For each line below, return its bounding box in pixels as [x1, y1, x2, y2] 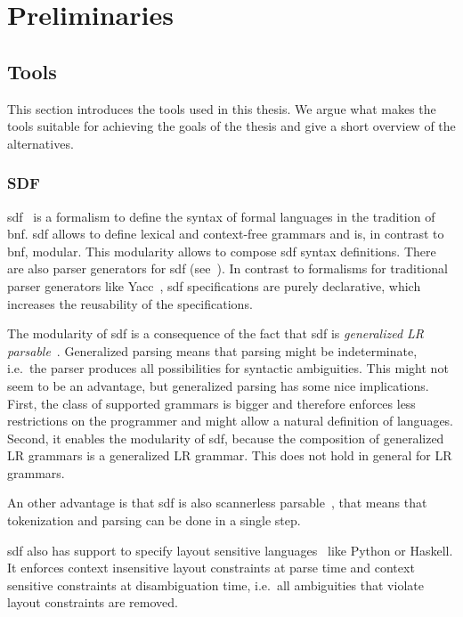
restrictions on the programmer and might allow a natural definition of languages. [7, 411, 454, 430]
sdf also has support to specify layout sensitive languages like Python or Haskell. [7, 540, 453, 559]
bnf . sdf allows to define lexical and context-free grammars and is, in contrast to [7, 224, 444, 243]
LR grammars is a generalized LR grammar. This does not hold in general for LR [7, 446, 452, 465]
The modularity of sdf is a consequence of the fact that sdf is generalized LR [7, 324, 425, 343]
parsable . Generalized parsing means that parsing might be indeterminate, [7, 341, 418, 360]
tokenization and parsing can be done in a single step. [7, 511, 301, 530]
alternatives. [7, 134, 74, 152]
